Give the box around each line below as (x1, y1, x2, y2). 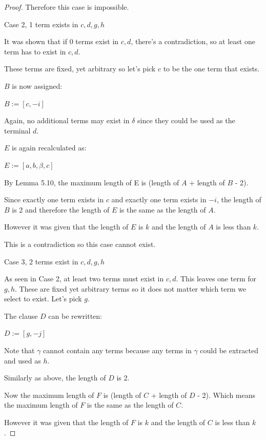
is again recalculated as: (12, 142, 87, 153)
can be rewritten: (48, 310, 103, 321)
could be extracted (200, 345, 258, 356)
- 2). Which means (197, 389, 256, 400)
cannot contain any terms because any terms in (43, 345, 192, 356)
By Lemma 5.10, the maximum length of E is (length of (4, 177, 179, 187)
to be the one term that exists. (163, 63, 260, 74)
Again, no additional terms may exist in (4, 115, 130, 126)
